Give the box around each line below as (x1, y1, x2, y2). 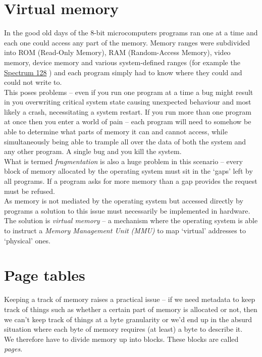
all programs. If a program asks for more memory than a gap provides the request (4, 176, 257, 186)
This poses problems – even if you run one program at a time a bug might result (4, 86, 253, 97)
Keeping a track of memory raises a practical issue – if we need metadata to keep (4, 294, 255, 304)
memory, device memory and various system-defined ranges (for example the (4, 57, 240, 67)
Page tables (4, 265, 85, 285)
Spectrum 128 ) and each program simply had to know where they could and (4, 67, 242, 77)
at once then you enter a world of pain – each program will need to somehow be (4, 116, 251, 127)
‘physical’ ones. (4, 235, 50, 245)
